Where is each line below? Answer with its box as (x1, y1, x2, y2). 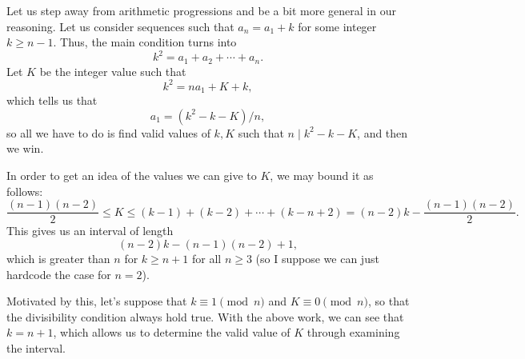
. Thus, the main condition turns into (53, 34, 237, 50)
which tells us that (6, 92, 98, 109)
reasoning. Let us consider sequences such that (6, 18, 234, 34)
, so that (367, 293, 410, 309)
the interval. (6, 339, 66, 356)
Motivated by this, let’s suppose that (6, 293, 187, 309)
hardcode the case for (6, 265, 111, 282)
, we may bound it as (270, 167, 374, 184)
